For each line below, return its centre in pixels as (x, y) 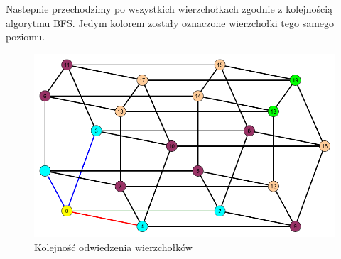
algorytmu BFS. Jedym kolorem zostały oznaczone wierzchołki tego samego (170, 22)
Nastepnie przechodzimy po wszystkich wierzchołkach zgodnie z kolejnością (169, 9)
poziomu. (26, 37)
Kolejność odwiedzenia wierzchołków (113, 247)
